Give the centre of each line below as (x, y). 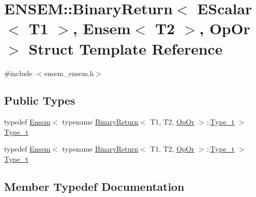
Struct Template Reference (126, 48)
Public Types (40, 100)
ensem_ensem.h (69, 73)
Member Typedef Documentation (94, 187)
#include (18, 73)
